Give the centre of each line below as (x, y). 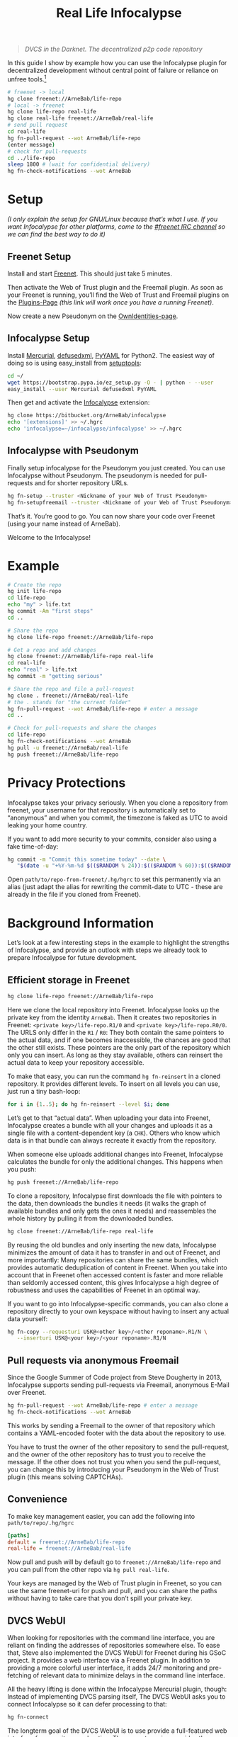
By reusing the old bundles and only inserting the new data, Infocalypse (112, 1245)
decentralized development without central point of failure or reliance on (113, 70)
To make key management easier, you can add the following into (101, 1516)
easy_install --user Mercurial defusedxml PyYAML (82, 389)
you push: (22, 1169)
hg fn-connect (28, 1717)
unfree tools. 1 (27, 78)
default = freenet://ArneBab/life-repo (66, 1542)
